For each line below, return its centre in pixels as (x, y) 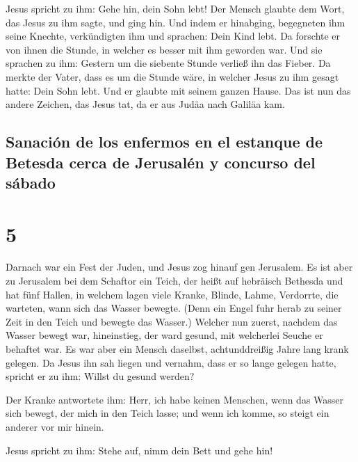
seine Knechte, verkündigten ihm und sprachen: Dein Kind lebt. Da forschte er (173, 36)
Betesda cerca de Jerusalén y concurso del (161, 162)
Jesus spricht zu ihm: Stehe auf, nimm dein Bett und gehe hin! (139, 450)
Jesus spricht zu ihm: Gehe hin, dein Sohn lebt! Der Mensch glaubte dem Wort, (175, 8)
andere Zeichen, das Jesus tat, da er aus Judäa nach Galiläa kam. (145, 104)
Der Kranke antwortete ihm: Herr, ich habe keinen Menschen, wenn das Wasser (175, 399)
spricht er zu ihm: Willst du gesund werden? (100, 376)
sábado (31, 182)
